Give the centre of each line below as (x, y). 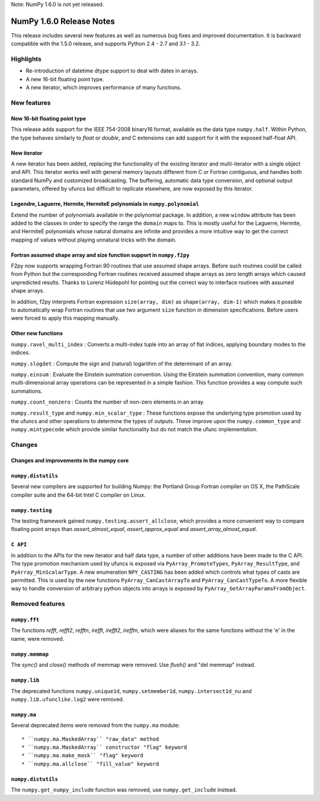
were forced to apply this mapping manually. (65, 318)
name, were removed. (38, 638)
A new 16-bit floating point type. (65, 79)
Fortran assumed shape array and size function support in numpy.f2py (100, 255)
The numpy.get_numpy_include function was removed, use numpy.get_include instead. (124, 790)
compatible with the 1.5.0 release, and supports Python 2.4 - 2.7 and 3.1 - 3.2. (106, 44)
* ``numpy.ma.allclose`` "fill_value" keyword (90, 764)
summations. (27, 391)
